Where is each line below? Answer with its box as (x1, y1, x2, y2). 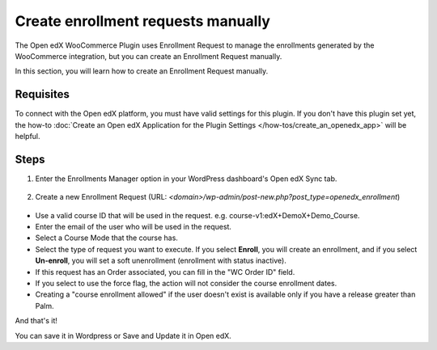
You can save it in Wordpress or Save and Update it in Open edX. (15, 331, 232, 340)
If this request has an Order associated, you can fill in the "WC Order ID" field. (35, 267, 295, 276)
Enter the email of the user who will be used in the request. (35, 222, 232, 232)
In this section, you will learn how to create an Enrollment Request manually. (15, 66, 269, 76)
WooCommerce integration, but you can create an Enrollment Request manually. (15, 51, 282, 61)
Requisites (15, 87, 70, 101)
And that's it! (15, 316, 58, 326)
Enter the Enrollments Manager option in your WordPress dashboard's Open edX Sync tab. (35, 174, 337, 183)
